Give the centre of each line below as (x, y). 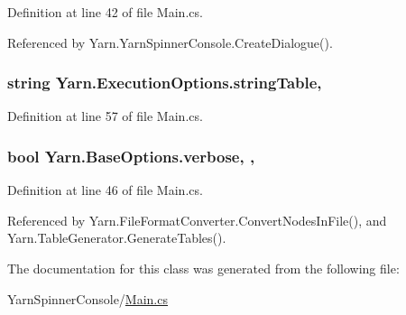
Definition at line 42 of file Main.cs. (105, 12)
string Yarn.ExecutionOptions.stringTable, (165, 83)
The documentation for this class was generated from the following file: (203, 268)
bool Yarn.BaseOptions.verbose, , (131, 156)
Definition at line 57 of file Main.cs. (105, 116)
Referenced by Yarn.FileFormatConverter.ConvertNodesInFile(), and (197, 220)
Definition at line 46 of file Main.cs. (105, 190)
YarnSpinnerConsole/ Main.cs (88, 298)
